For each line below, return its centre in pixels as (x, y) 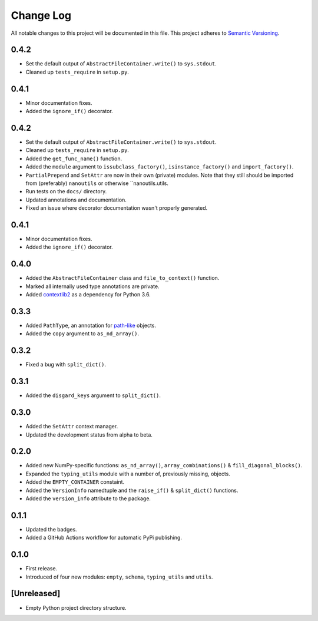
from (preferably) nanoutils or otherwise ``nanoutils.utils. (97, 183)
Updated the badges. (51, 529)
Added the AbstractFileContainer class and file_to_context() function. (122, 278)
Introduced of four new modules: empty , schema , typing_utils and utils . (119, 577)
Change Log (41, 15)
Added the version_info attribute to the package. (88, 498)
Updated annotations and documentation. (76, 200)
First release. (42, 569)
